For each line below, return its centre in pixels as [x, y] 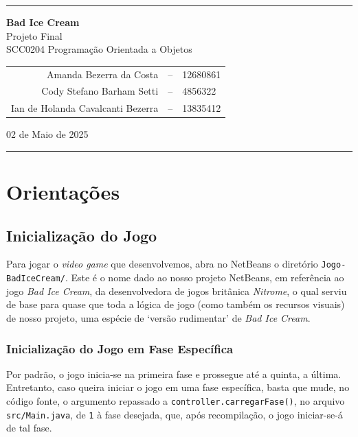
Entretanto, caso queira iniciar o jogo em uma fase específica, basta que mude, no [178, 387]
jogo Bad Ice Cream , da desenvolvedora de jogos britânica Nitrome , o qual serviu [177, 291]
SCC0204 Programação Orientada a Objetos [99, 49]
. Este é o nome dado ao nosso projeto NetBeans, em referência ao [204, 277]
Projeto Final [34, 35]
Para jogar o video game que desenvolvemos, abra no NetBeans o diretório [162, 264]
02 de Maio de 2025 [47, 134]
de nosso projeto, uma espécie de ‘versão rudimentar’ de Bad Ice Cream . [158, 317]
